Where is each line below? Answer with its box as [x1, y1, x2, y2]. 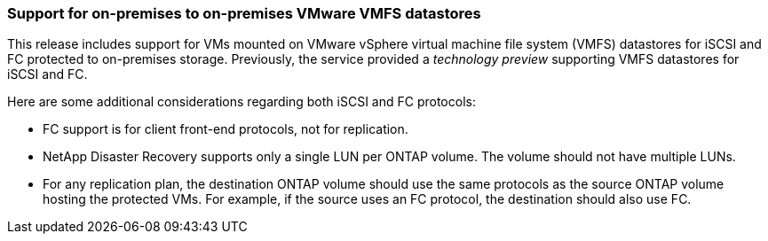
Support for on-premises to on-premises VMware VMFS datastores [7, 4, 481, 22]
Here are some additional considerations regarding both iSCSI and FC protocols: [7, 94, 476, 110]
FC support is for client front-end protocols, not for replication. [43, 121, 408, 137]
